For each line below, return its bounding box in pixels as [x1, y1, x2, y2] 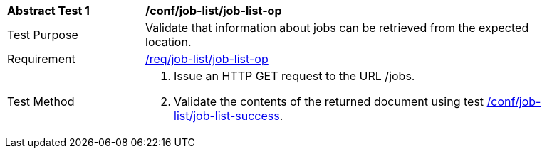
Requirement [7, 52, 75, 66]
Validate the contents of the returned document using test [174, 94, 484, 109]
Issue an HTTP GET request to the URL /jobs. [174, 69, 415, 83]
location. [145, 35, 192, 49]
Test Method [7, 94, 75, 109]
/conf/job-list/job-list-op [145, 4, 282, 18]
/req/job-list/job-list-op [145, 52, 269, 66]
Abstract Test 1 [7, 4, 90, 18]
